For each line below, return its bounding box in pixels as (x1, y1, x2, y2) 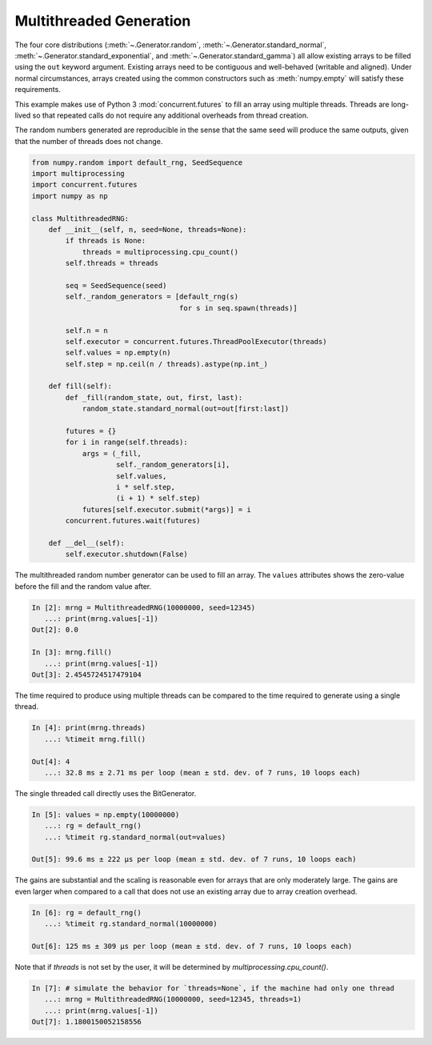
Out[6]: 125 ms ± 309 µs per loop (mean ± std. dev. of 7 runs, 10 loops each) (31, 942, 353, 951)
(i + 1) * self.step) (116, 494, 201, 503)
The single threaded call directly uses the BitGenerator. (14, 788, 197, 798)
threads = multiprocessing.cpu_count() (82, 247, 239, 256)
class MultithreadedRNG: (31, 214, 130, 223)
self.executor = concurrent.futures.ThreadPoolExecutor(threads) (65, 337, 327, 346)
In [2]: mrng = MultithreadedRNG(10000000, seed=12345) (31, 603, 256, 612)
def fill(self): (48, 382, 112, 391)
